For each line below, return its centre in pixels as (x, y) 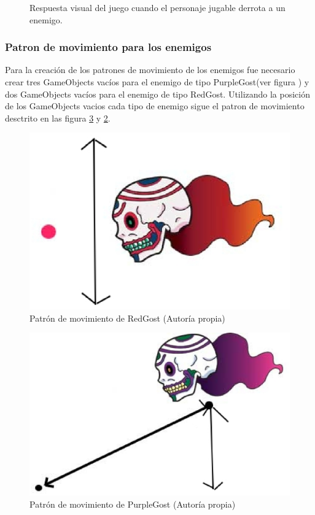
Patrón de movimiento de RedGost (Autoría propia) (127, 318)
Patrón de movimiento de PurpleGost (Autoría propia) (133, 504)
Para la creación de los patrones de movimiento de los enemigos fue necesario (150, 70)
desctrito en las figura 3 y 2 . (58, 118)
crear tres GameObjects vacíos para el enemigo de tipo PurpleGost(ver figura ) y (157, 82)
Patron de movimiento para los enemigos (108, 47)
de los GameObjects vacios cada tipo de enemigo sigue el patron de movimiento (155, 106)
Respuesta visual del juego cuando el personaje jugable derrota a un (157, 7)
